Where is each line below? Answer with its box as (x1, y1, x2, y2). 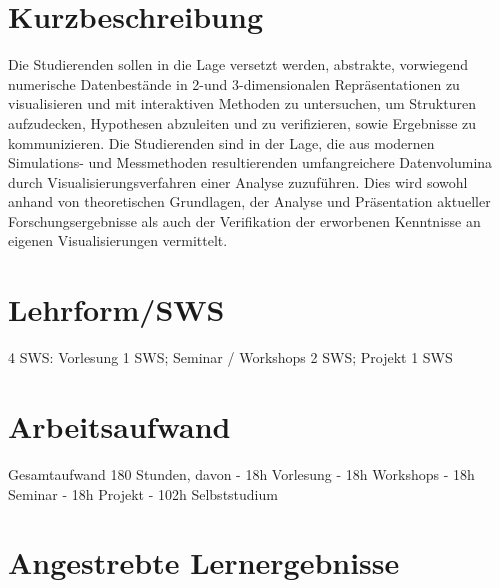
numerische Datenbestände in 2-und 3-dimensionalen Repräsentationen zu (8, 73, 460, 94)
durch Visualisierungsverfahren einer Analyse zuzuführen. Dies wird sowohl (8, 171, 468, 192)
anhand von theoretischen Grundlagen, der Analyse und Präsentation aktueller (8, 191, 491, 212)
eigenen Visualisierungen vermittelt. (8, 230, 228, 251)
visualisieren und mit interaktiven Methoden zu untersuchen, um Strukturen (8, 93, 476, 114)
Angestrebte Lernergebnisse (8, 542, 400, 583)
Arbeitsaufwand (8, 405, 231, 446)
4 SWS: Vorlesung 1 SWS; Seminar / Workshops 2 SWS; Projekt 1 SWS (8, 347, 453, 368)
